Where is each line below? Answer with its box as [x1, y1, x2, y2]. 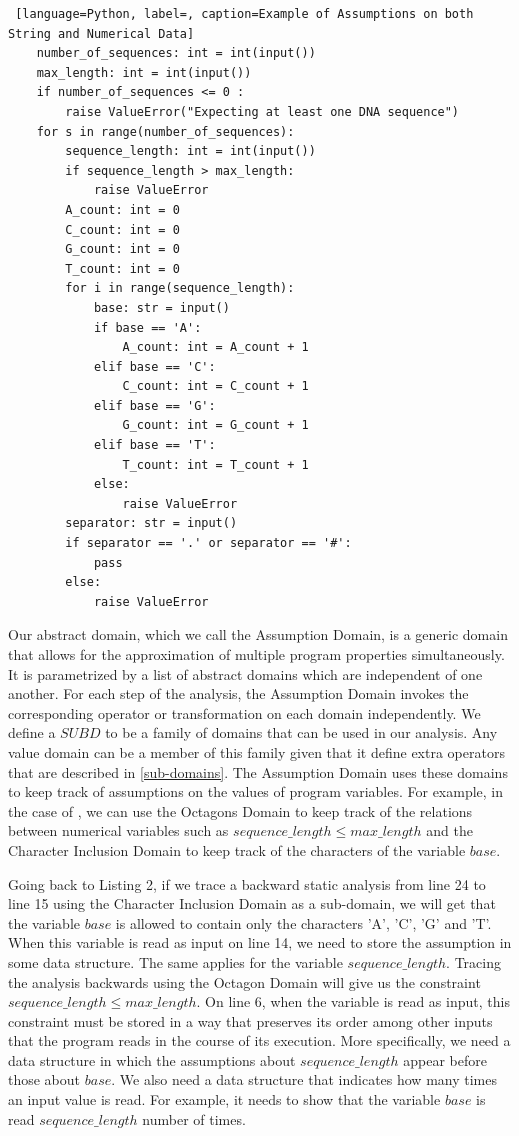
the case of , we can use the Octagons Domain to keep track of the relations [8, 800, 473, 821]
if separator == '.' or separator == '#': [65, 536, 352, 551]
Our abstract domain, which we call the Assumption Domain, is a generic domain [8, 624, 508, 645]
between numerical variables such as [8, 820, 229, 841]
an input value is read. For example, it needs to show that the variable [8, 1089, 441, 1110]
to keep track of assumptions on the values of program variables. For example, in [8, 781, 504, 802]
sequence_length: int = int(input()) [65, 144, 316, 159]
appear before [403, 1049, 487, 1070]
